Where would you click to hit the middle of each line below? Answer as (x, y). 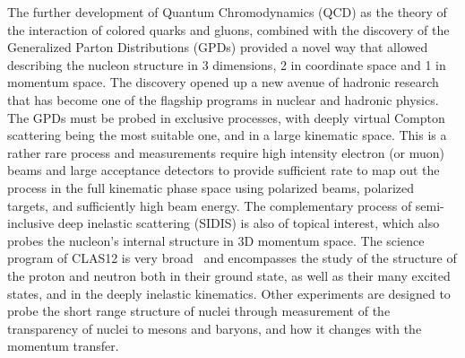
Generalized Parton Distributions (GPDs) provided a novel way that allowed (218, 47)
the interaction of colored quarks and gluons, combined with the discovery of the (228, 29)
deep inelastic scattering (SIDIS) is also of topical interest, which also (249, 223)
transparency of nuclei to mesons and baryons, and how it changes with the (215, 328)
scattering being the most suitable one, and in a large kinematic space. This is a (227, 135)
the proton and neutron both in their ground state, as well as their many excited (229, 275)
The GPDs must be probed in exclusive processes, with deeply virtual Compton (226, 117)
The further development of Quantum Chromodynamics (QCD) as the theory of (227, 12)
